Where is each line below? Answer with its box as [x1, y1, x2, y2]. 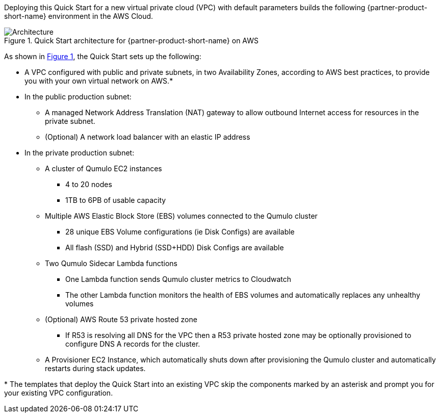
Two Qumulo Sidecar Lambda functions [45, 259, 177, 268]
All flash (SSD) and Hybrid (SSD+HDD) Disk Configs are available [65, 243, 284, 252]
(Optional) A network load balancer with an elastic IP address [45, 133, 250, 141]
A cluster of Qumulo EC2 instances [45, 164, 162, 173]
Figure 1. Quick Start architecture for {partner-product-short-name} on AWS [4, 36, 259, 45]
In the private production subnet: [24, 148, 135, 157]
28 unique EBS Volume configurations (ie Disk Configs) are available [65, 227, 295, 236]
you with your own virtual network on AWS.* [24, 76, 173, 85]
